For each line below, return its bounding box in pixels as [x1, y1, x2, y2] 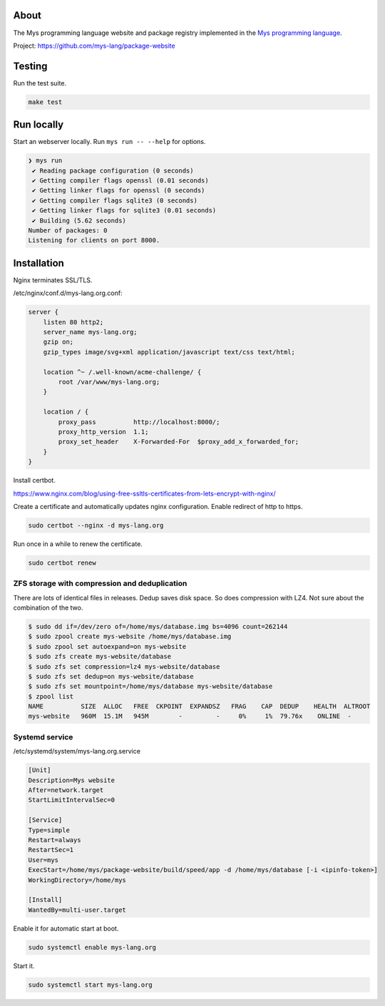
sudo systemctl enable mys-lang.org [28, 943, 157, 951]
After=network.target [28, 786, 104, 794]
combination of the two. [13, 603, 83, 612]
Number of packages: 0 [28, 227, 108, 235]
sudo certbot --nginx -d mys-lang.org [28, 521, 164, 529]
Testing [13, 60, 48, 72]
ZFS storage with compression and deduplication [13, 578, 188, 588]
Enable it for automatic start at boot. [13, 924, 119, 933]
